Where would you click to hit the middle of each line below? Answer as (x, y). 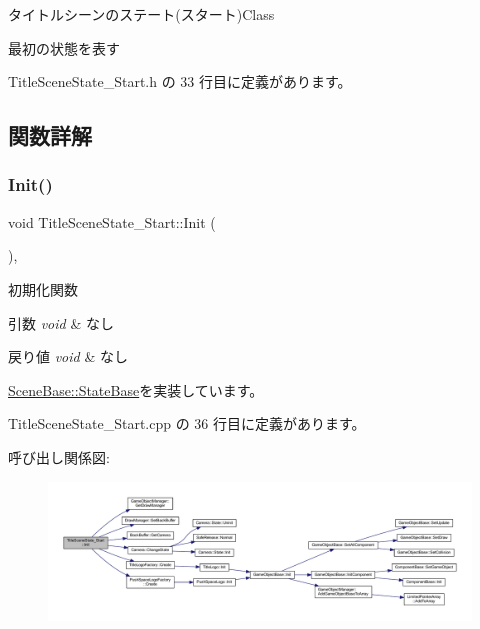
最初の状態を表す (64, 47)
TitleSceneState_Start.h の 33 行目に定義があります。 (180, 81)
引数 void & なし (61, 322)
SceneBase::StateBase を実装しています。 (136, 389)
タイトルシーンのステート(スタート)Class (141, 14)
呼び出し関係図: (59, 456)
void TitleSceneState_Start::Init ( (112, 221)
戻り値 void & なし (68, 356)
